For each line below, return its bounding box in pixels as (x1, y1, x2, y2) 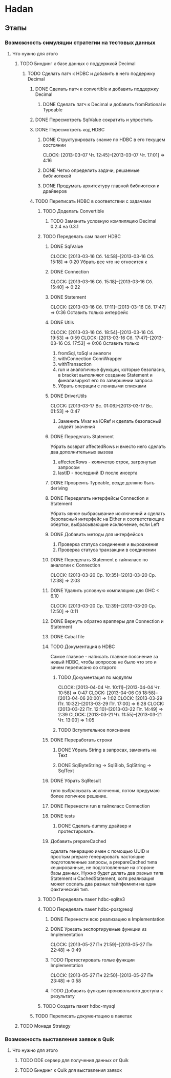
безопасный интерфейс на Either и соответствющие (50, 516, 164, 522)
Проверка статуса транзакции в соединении (58, 546, 156, 553)
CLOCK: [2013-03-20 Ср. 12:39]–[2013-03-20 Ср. (50, 602, 157, 609)
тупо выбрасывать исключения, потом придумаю (50, 787, 160, 793)
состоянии (42, 142, 66, 148)
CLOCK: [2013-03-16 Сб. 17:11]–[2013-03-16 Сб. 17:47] (50, 304, 166, 310)
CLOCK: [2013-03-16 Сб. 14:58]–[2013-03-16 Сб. (50, 253, 155, 259)
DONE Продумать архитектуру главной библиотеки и (42, 183, 160, 189)
